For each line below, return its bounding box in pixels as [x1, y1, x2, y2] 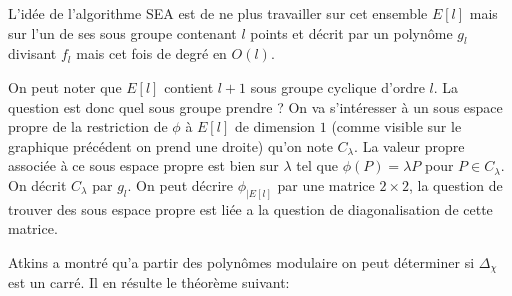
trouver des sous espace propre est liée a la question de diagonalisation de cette [8, 198, 493, 219]
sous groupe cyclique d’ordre [250, 76, 425, 97]
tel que [296, 155, 338, 176]
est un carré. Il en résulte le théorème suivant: [8, 272, 290, 293]
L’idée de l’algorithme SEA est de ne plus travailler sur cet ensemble [8, 3, 428, 23]
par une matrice [277, 174, 375, 195]
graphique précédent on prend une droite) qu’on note [8, 135, 333, 156]
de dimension [234, 116, 316, 137]
